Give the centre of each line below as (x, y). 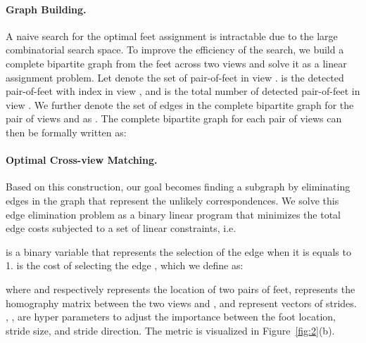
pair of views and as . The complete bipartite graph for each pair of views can (174, 118)
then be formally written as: (66, 132)
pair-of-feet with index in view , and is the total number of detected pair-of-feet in (183, 91)
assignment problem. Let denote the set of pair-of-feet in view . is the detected (175, 77)
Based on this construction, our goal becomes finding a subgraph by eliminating (178, 187)
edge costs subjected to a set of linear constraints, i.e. (121, 228)
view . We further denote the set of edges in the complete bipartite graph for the (180, 104)
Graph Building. (46, 9)
